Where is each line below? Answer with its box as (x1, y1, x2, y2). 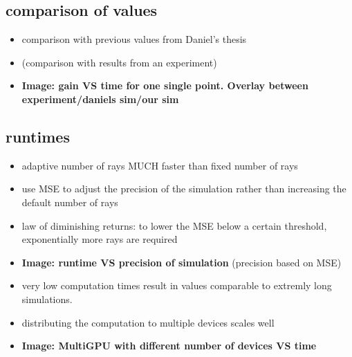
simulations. (21, 291, 73, 306)
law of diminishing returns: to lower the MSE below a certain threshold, (21, 218, 327, 232)
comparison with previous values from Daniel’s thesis (21, 32, 247, 46)
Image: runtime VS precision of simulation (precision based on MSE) (21, 255, 342, 269)
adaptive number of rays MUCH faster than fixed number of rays (21, 158, 298, 172)
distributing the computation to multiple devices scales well (21, 315, 275, 329)
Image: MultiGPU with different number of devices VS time (21, 338, 317, 353)
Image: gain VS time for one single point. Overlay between (21, 78, 308, 93)
